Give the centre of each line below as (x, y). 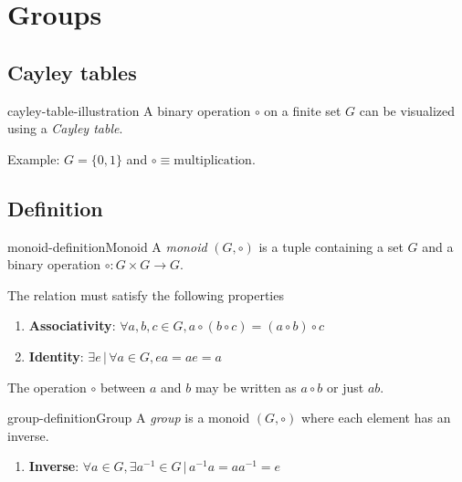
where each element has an (376, 418)
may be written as (246, 387)
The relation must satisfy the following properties (146, 294)
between (123, 387)
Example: (34, 158)
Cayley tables (72, 72)
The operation (47, 387)
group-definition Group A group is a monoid (129, 418)
